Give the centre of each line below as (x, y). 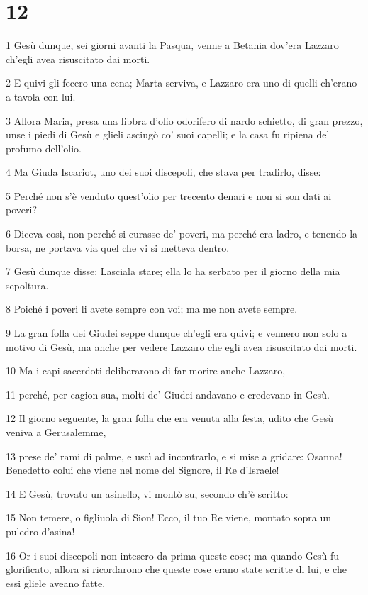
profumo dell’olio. (44, 148)
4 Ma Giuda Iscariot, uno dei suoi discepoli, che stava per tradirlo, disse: (163, 172)
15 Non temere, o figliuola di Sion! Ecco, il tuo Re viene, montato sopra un (169, 517)
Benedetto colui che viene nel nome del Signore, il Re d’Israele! (143, 470)
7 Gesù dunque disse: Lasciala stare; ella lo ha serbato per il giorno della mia (173, 271)
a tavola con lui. (41, 96)
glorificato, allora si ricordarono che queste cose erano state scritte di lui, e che (176, 569)
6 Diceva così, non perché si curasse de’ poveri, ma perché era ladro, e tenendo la (182, 234)
